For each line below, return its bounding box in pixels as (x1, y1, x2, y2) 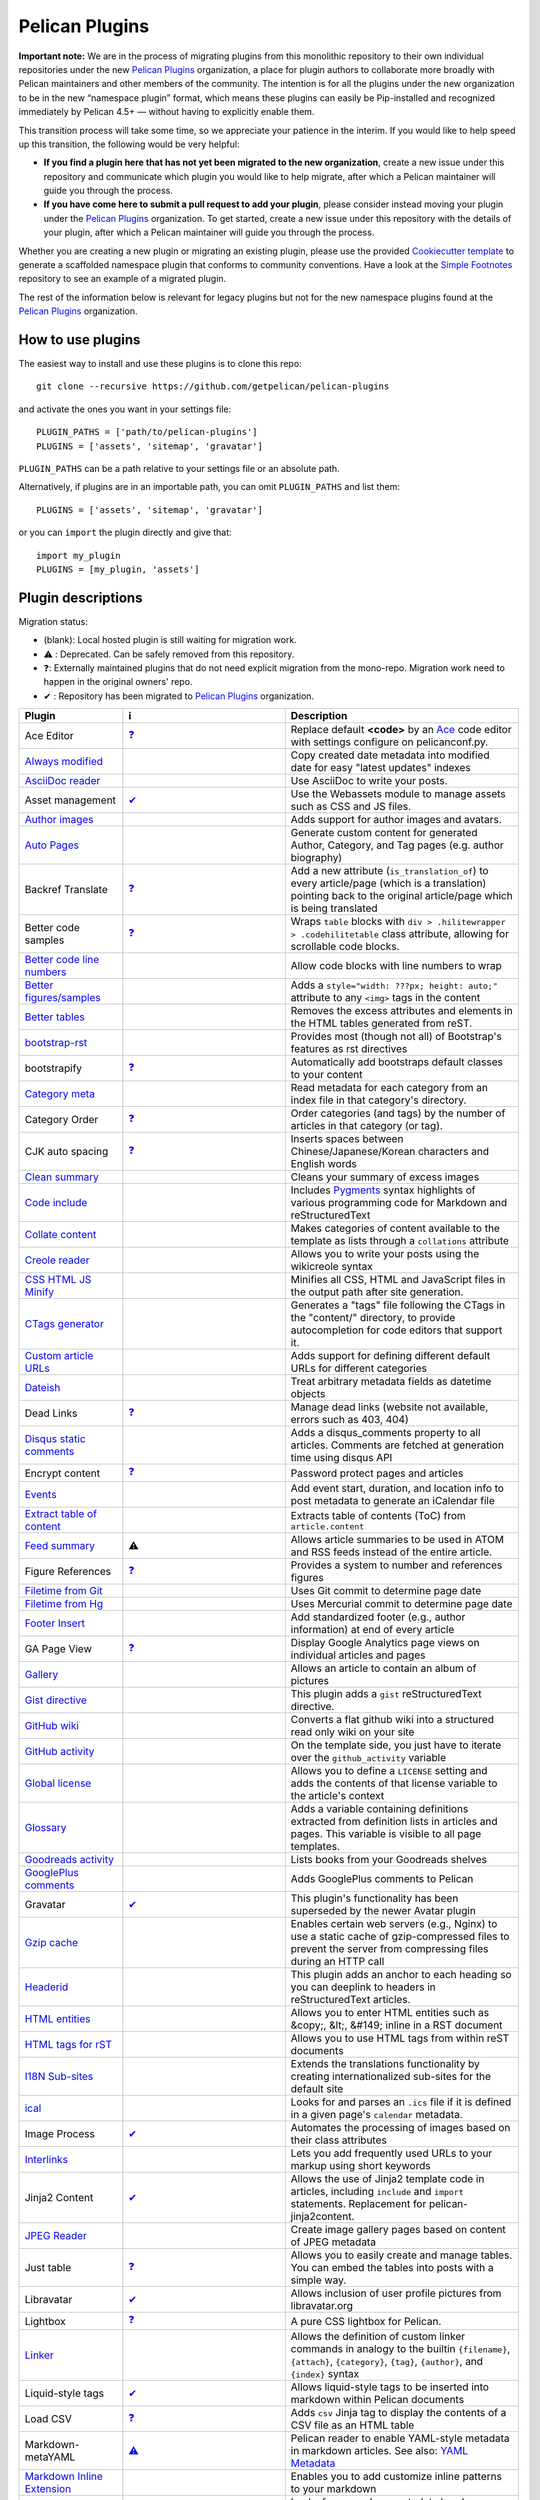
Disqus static (24, 1432, 86, 1446)
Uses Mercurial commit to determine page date (290, 1597, 513, 1611)
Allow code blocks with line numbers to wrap (290, 959, 502, 973)
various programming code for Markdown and (290, 1196, 508, 1210)
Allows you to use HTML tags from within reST (290, 2031, 510, 2045)
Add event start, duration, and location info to (290, 1481, 505, 1495)
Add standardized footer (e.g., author (290, 1610, 466, 1624)
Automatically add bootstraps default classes (290, 1055, 504, 1069)
